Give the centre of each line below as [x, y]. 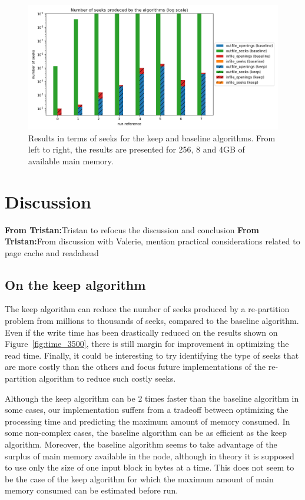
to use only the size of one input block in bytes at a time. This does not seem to [150, 467]
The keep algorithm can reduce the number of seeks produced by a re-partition [147, 309]
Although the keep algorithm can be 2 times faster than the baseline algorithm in [152, 398]
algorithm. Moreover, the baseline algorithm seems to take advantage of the [141, 444]
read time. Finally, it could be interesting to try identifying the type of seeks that [152, 355]
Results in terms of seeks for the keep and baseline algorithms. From [152, 138]
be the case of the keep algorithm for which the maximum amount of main [139, 479]
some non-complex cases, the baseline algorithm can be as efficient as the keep [146, 433]
